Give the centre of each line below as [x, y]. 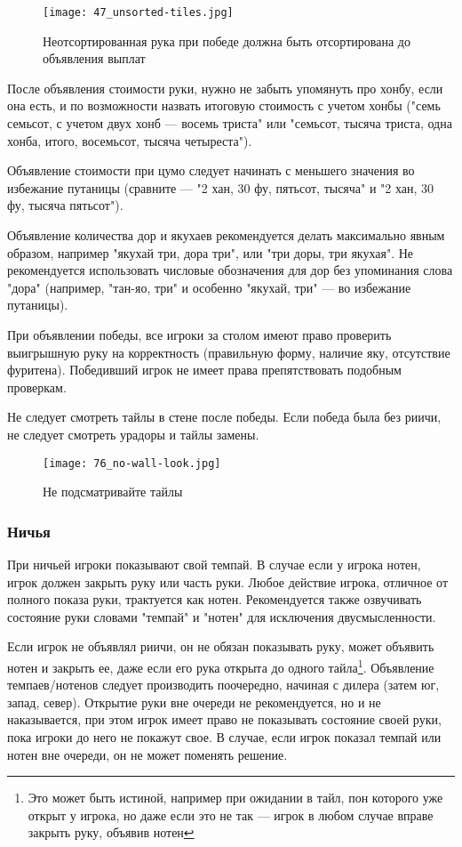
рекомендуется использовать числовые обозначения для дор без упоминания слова [230, 270]
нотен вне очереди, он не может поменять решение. [147, 754]
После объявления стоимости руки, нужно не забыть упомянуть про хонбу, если [225, 88]
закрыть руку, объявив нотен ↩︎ [111, 832]
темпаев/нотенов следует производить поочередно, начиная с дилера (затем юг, [223, 685]
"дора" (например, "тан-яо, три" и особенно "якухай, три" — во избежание [209, 287]
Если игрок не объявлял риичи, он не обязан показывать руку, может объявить [221, 646]
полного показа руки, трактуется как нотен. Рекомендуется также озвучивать [215, 599]
